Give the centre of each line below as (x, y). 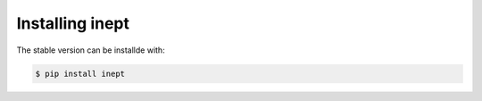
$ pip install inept (80, 73)
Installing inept (73, 23)
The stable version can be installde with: (91, 50)
